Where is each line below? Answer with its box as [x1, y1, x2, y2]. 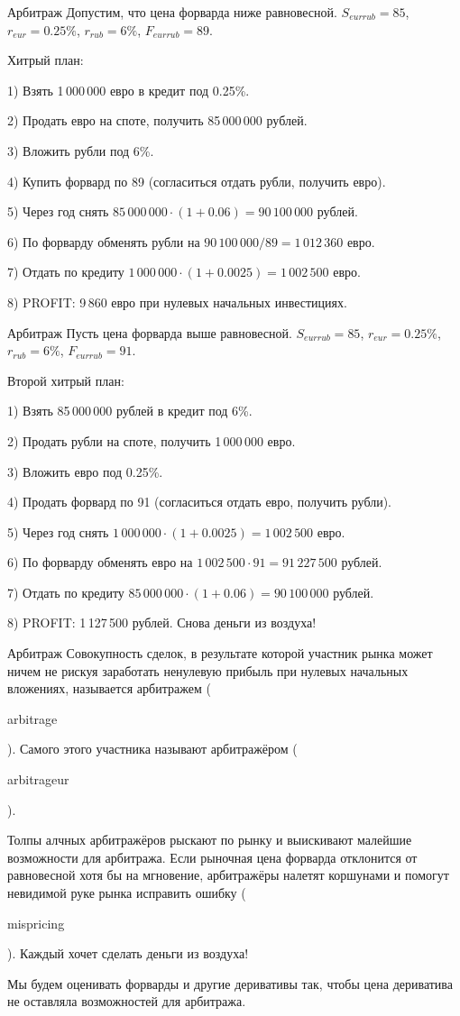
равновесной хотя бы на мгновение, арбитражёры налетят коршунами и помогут [7, 865, 449, 884]
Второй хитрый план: [7, 371, 124, 389]
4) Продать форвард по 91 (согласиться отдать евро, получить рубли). [7, 492, 391, 511]
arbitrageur [7, 770, 69, 789]
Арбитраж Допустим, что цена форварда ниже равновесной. [7, 3, 337, 21]
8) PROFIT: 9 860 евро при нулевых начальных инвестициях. [7, 292, 347, 311]
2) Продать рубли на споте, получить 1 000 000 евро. [7, 431, 296, 450]
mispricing [7, 913, 65, 932]
